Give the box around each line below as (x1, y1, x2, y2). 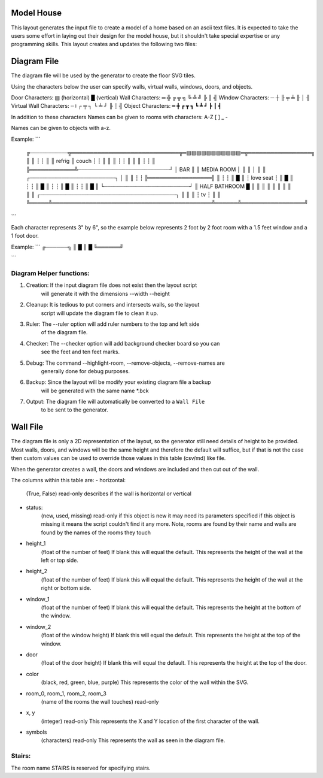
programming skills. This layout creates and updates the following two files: (11, 41, 197, 48)
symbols (26, 728, 47, 736)
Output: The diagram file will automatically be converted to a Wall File (26, 398, 205, 405)
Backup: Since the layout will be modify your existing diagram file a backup (26, 379, 212, 386)
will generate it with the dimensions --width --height (41, 290, 170, 297)
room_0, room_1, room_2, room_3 (26, 689, 107, 697)
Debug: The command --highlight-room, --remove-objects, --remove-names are (26, 359, 226, 367)
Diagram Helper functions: (11, 270, 90, 277)
